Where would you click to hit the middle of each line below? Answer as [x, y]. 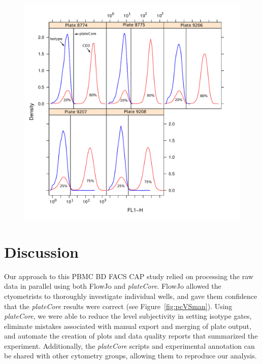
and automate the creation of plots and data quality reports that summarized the [131, 336]
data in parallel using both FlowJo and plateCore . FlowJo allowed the [113, 286]
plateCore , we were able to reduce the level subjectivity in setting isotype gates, [128, 316]
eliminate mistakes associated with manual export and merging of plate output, [128, 326]
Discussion [41, 251]
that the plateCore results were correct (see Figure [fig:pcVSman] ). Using [118, 306]
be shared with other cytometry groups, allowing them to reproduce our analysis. [130, 356]
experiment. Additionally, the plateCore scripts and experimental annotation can [129, 345]
